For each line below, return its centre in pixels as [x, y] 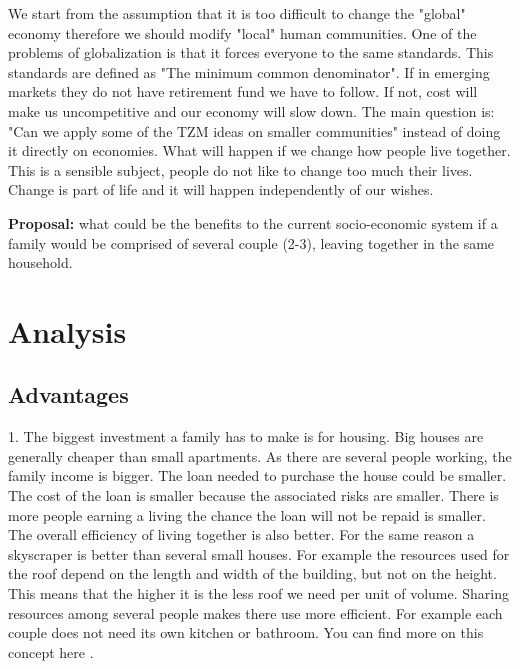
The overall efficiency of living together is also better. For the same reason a [241, 534]
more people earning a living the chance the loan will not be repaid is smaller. [247, 514]
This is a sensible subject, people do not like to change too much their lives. [240, 169]
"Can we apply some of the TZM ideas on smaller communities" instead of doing [254, 130]
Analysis [67, 330]
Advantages [68, 394]
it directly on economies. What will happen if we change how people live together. [259, 150]
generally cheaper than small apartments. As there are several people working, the [260, 455]
